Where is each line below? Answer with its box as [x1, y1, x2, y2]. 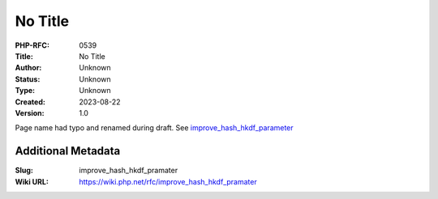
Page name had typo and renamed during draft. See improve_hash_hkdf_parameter [15, 123, 294, 133]
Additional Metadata [15, 144, 121, 158]
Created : [15, 97, 46, 107]
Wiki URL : [15, 176, 49, 186]
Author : [15, 63, 42, 73]
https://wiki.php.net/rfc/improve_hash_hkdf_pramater [79, 176, 257, 186]
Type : [15, 86, 36, 95]
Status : [15, 74, 41, 84]
